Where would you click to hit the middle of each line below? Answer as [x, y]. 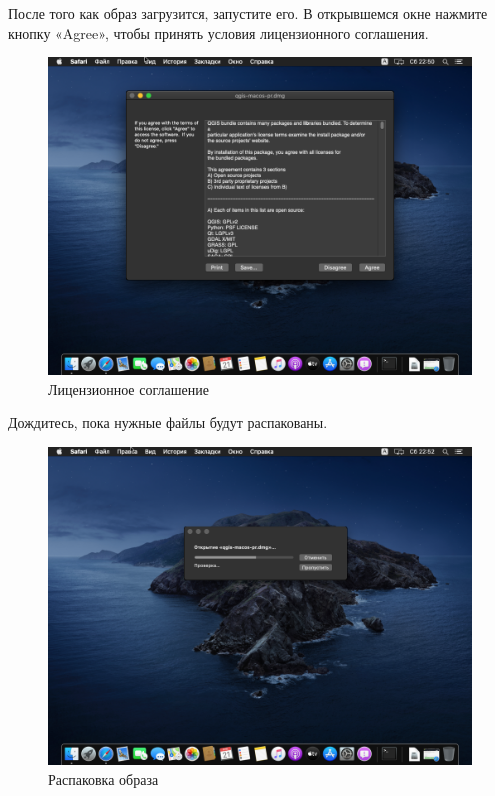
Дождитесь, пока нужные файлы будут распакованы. [168, 422]
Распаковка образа [103, 778]
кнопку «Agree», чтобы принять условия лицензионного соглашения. [218, 32]
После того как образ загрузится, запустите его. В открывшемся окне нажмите [248, 13]
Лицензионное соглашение [128, 388]
